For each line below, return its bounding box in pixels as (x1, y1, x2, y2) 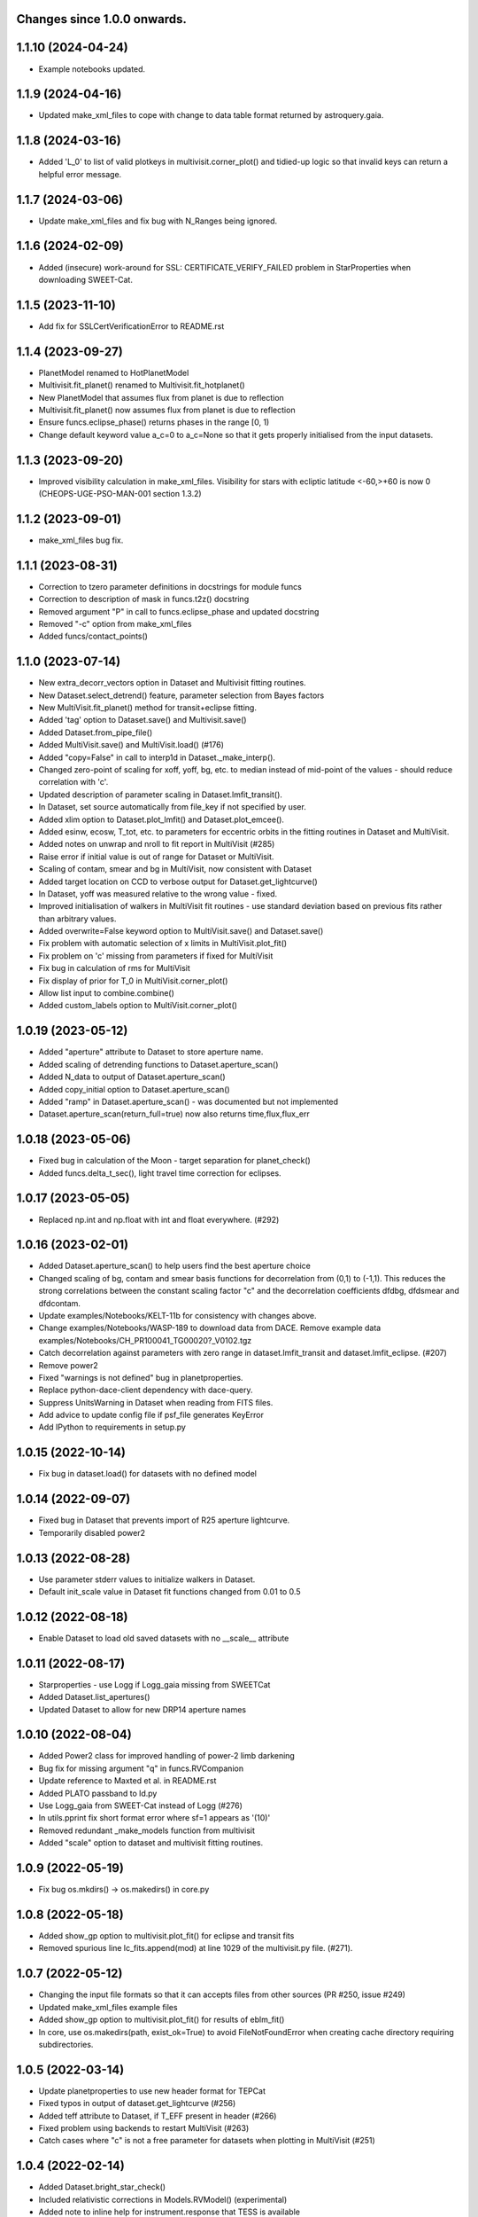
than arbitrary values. (38, 913, 117, 924)
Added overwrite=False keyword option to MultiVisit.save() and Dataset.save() (38, 926, 324, 936)
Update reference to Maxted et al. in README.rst (38, 1775, 217, 1786)
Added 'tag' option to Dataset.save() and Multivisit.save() (38, 715, 247, 725)
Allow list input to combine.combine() (38, 988, 174, 999)
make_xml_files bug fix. (38, 535, 124, 545)
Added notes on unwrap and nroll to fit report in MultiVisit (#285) (38, 839, 275, 850)
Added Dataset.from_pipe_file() (38, 727, 153, 738)
